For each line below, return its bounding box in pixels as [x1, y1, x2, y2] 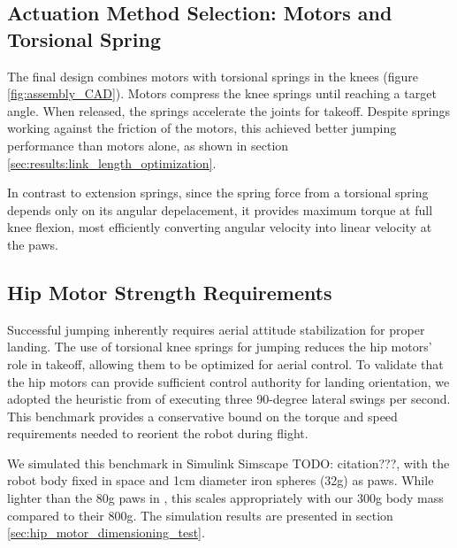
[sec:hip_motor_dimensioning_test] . [7, 523, 205, 542]
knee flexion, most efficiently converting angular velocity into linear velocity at [7, 218, 432, 236]
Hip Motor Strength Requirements [7, 278, 332, 305]
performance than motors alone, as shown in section [7, 135, 289, 154]
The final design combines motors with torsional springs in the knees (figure [7, 66, 419, 85]
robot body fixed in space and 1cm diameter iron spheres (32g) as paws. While [7, 471, 434, 490]
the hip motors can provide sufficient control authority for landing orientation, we [7, 372, 450, 390]
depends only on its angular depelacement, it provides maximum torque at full [7, 200, 433, 219]
